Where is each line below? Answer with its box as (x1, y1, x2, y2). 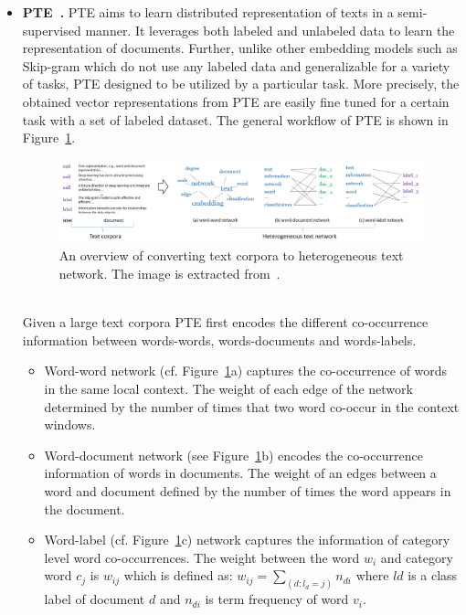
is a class (408, 566, 458, 585)
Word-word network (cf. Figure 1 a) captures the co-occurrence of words (44, 361, 448, 380)
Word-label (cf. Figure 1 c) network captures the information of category (44, 530, 450, 549)
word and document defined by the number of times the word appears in (44, 481, 451, 500)
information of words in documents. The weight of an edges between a (44, 463, 437, 482)
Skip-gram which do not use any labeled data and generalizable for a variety (22, 56, 450, 75)
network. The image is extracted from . (58, 263, 281, 282)
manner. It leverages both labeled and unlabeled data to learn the (85, 20, 455, 39)
